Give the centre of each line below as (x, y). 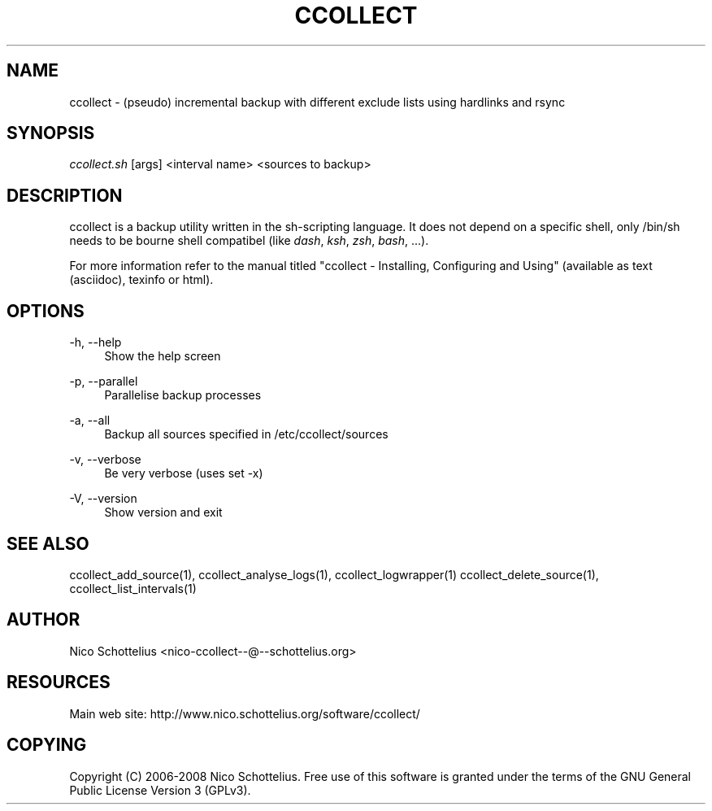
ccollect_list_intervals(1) (133, 588)
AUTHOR (43, 620)
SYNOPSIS (51, 133)
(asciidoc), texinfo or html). (141, 280)
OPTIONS (46, 311)
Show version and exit (163, 512)
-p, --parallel (104, 382)
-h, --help (96, 342)
